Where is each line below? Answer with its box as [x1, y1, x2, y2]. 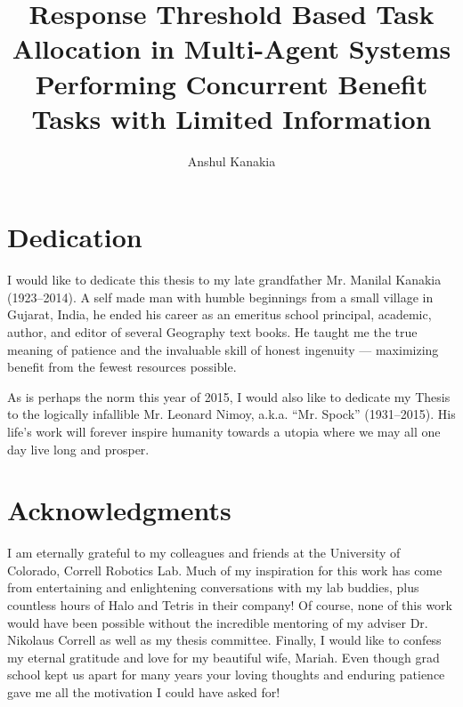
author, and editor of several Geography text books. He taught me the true [7, 323, 418, 341]
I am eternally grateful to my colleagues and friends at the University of [7, 543, 401, 562]
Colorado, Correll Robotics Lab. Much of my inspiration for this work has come [7, 560, 443, 579]
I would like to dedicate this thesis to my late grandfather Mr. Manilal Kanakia [7, 270, 442, 289]
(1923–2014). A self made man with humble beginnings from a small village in [7, 287, 434, 306]
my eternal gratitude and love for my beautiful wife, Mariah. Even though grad [7, 647, 440, 666]
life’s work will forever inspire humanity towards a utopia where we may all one [7, 422, 441, 440]
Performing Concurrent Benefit [35, 65, 428, 101]
